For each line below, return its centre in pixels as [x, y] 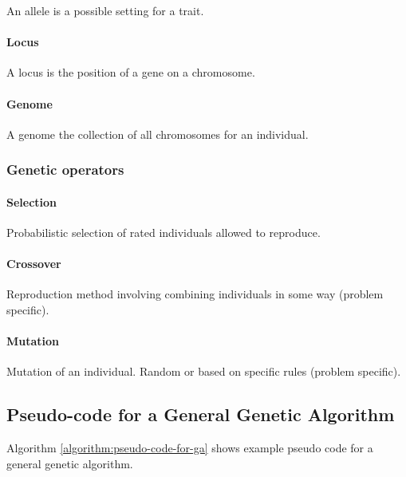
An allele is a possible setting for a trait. [105, 10]
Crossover [34, 264]
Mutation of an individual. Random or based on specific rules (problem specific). [204, 371]
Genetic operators [65, 170]
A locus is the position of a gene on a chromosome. [131, 72]
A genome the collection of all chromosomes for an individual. [158, 134]
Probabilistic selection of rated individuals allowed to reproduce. [164, 233]
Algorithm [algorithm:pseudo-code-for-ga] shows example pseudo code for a [190, 448]
